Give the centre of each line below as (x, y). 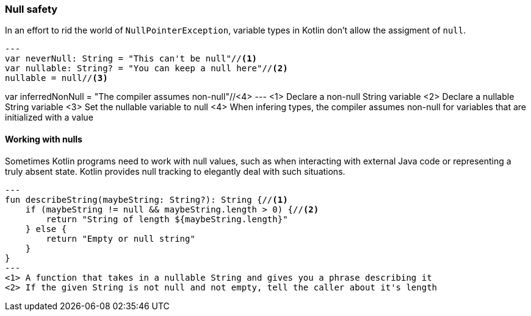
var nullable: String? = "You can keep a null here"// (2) (146, 68)
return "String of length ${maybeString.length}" (167, 219)
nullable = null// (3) (56, 78)
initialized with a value (49, 118)
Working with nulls (44, 139)
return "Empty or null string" (121, 238)
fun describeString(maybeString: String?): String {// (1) (146, 199)
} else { (46, 229)
